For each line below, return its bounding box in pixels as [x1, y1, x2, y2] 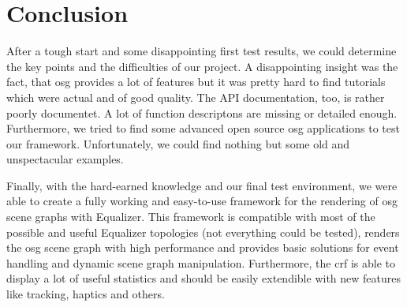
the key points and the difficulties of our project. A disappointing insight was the [6, 58, 398, 74]
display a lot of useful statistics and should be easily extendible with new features [6, 270, 401, 286]
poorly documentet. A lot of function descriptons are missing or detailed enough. [6, 104, 398, 121]
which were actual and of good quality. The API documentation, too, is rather [6, 88, 385, 105]
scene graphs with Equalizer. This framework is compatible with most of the [6, 208, 375, 225]
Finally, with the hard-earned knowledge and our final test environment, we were [6, 177, 398, 193]
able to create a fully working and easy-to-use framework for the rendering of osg [6, 193, 398, 209]
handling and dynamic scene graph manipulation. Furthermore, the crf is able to [6, 254, 395, 271]
